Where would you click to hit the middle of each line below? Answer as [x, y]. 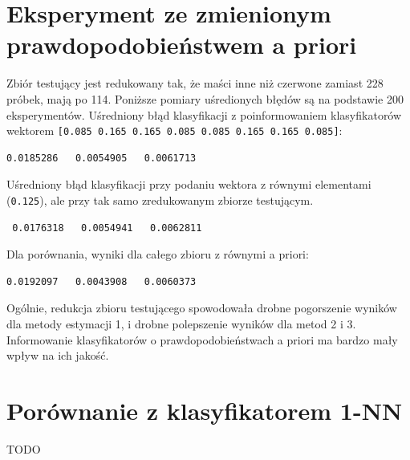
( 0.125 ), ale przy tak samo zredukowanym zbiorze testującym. [160, 199]
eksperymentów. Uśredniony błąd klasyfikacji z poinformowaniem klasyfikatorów [204, 114]
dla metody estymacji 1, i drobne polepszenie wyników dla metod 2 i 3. [181, 323]
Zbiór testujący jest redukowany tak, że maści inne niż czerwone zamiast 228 [195, 83]
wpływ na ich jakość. [58, 355]
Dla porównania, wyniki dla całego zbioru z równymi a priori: [158, 254]
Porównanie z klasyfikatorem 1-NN [205, 410]
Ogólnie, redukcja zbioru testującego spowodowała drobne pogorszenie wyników [202, 308]
